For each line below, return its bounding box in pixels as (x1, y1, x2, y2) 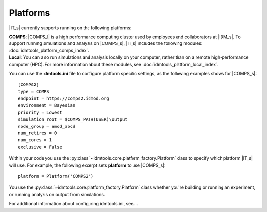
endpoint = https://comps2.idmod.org (18, 96, 110, 101)
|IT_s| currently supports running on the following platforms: (9, 25, 132, 31)
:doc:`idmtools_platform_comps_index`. (9, 47, 89, 53)
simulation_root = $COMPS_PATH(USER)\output (18, 117, 128, 122)
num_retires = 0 (18, 130, 57, 136)
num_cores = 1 (18, 137, 52, 143)
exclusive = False (18, 144, 63, 150)
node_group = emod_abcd (18, 124, 76, 129)
